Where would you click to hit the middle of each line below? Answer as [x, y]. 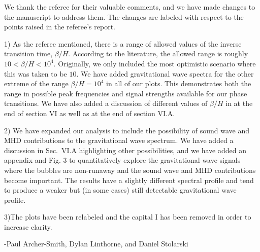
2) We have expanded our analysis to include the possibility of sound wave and [127, 130]
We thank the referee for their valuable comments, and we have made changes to [130, 7]
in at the [239, 103]
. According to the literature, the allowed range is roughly [158, 53]
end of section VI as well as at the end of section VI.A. [90, 113]
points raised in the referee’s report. [60, 27]
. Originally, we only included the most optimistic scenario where [155, 63]
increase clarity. [28, 226]
